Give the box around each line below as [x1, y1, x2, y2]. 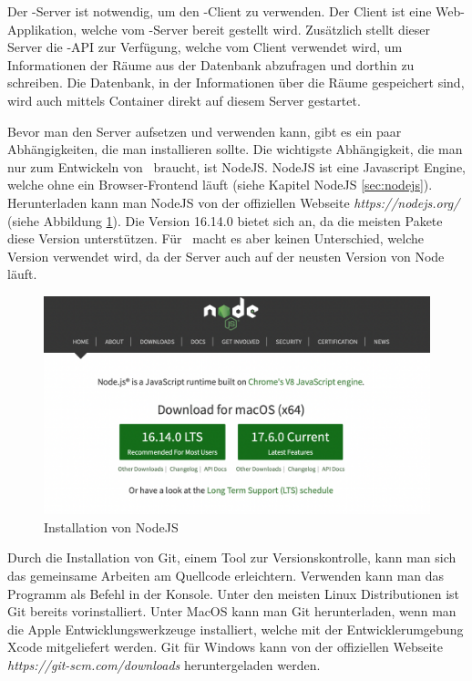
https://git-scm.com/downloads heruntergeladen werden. [7, 655, 321, 674]
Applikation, [7, 19, 77, 38]
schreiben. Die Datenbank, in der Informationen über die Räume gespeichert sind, [7, 73, 465, 92]
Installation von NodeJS [44, 517, 179, 536]
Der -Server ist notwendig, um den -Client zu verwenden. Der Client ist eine [7, 2, 432, 20]
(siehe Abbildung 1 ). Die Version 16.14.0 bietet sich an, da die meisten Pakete [7, 211, 443, 230]
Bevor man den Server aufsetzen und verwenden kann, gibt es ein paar [7, 121, 402, 140]
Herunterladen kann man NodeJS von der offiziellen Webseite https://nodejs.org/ [7, 192, 460, 212]
